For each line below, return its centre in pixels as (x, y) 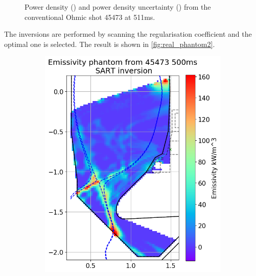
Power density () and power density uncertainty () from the (118, 7)
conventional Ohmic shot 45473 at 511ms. (90, 17)
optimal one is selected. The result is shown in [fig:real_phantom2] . (110, 44)
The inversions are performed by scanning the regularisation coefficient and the (128, 34)
